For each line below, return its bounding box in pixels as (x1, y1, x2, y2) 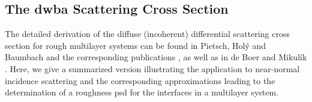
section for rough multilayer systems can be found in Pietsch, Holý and (5, 39, 266, 51)
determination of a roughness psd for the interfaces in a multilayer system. (5, 86, 279, 98)
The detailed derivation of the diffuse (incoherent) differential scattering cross (5, 27, 290, 40)
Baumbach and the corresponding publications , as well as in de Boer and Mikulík (5, 51, 307, 63)
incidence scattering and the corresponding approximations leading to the (5, 74, 275, 86)
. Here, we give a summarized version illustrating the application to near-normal (5, 62, 300, 75)
